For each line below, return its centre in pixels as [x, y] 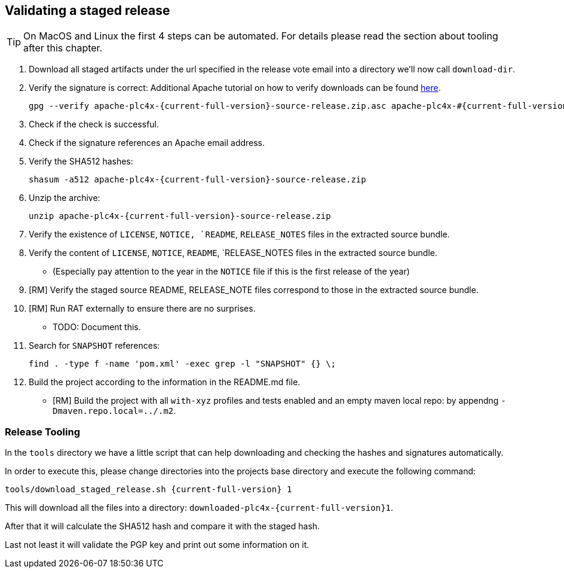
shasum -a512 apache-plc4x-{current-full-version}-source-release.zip [197, 180]
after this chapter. [63, 48]
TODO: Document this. [97, 327]
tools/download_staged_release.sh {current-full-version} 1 [148, 490]
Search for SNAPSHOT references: [94, 346]
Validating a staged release [88, 10]
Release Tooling [43, 432]
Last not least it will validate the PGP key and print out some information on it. [157, 545]
